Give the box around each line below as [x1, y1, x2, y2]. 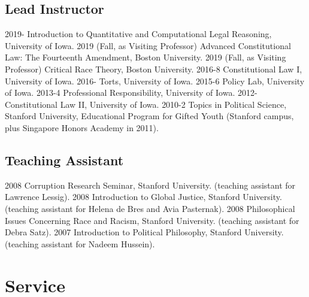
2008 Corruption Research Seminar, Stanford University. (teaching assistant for [5, 178, 296, 191]
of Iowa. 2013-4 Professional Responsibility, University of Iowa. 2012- [5, 86, 257, 99]
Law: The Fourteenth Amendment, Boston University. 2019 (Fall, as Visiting [5, 51, 286, 63]
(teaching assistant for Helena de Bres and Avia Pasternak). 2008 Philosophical [5, 202, 295, 214]
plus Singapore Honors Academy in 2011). [5, 121, 159, 134]
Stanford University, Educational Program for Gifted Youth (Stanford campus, [5, 110, 294, 122]
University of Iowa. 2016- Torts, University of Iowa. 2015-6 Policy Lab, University [5, 74, 305, 87]
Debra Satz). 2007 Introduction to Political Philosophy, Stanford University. [5, 226, 284, 238]
